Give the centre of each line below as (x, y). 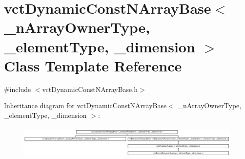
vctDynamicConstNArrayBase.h (90, 89)
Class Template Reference (93, 65)
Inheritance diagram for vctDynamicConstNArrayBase (85, 105)
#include (18, 89)
